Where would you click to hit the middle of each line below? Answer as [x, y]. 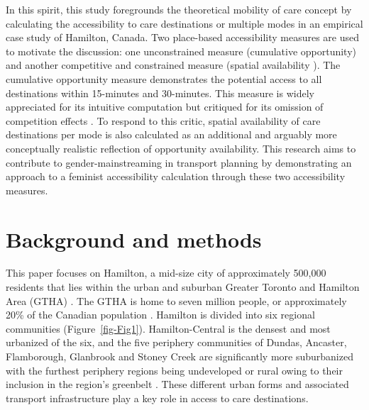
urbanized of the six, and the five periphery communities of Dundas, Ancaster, [176, 342]
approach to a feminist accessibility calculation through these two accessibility [176, 176]
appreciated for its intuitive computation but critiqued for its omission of [165, 107]
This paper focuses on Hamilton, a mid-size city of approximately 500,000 [166, 273]
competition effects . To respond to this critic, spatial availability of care [163, 120]
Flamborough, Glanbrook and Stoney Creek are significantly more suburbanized [180, 356]
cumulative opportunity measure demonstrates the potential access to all [164, 78]
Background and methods [134, 239]
